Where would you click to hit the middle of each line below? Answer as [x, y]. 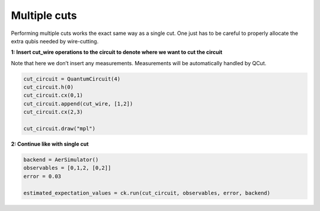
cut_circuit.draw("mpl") [60, 129]
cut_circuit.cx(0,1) [53, 95]
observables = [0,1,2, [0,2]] [67, 168]
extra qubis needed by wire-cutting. [55, 41]
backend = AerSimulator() [61, 160]
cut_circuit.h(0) [49, 87]
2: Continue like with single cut [50, 144]
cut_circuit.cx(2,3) [53, 112]
